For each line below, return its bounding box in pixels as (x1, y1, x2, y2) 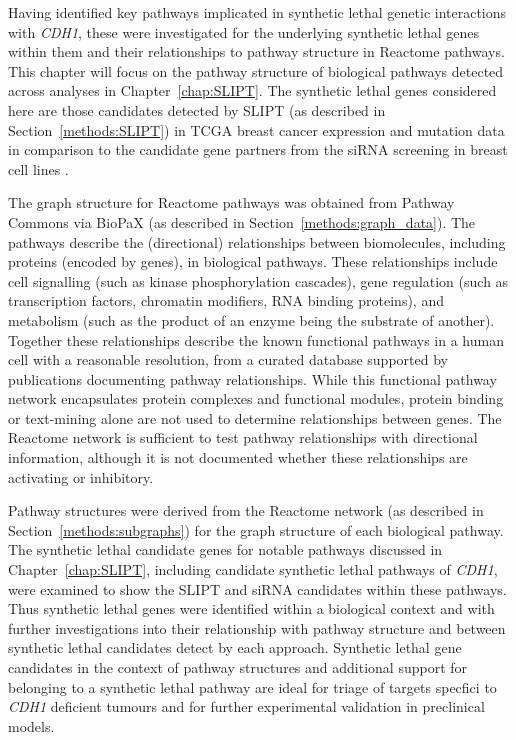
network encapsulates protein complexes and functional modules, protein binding (8, 388, 504, 409)
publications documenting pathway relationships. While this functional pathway (8, 368, 497, 389)
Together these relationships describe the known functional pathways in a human (8, 329, 504, 350)
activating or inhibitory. (8, 466, 154, 487)
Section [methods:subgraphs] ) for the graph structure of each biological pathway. (8, 519, 504, 540)
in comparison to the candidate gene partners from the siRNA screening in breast (8, 139, 508, 160)
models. (8, 715, 55, 736)
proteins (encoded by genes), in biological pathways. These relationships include (8, 251, 498, 272)
